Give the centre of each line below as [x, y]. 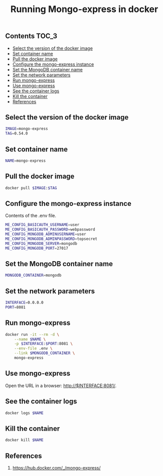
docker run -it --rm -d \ [32, 334]
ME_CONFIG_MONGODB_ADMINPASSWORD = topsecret [51, 239]
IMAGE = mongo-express [27, 129]
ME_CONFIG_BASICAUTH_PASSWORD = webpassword [50, 229]
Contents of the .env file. [31, 216]
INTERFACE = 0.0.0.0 [24, 303]
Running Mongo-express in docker [84, 9]
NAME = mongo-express [26, 161]
